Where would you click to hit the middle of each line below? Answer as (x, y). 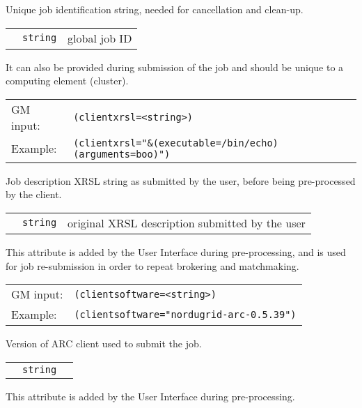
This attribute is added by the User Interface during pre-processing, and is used (176, 251)
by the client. (34, 194)
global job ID (100, 38)
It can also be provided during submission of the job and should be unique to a (175, 67)
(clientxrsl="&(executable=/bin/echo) (176, 143)
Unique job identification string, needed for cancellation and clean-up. (155, 9)
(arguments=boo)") (122, 154)
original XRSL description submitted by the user (187, 222)
